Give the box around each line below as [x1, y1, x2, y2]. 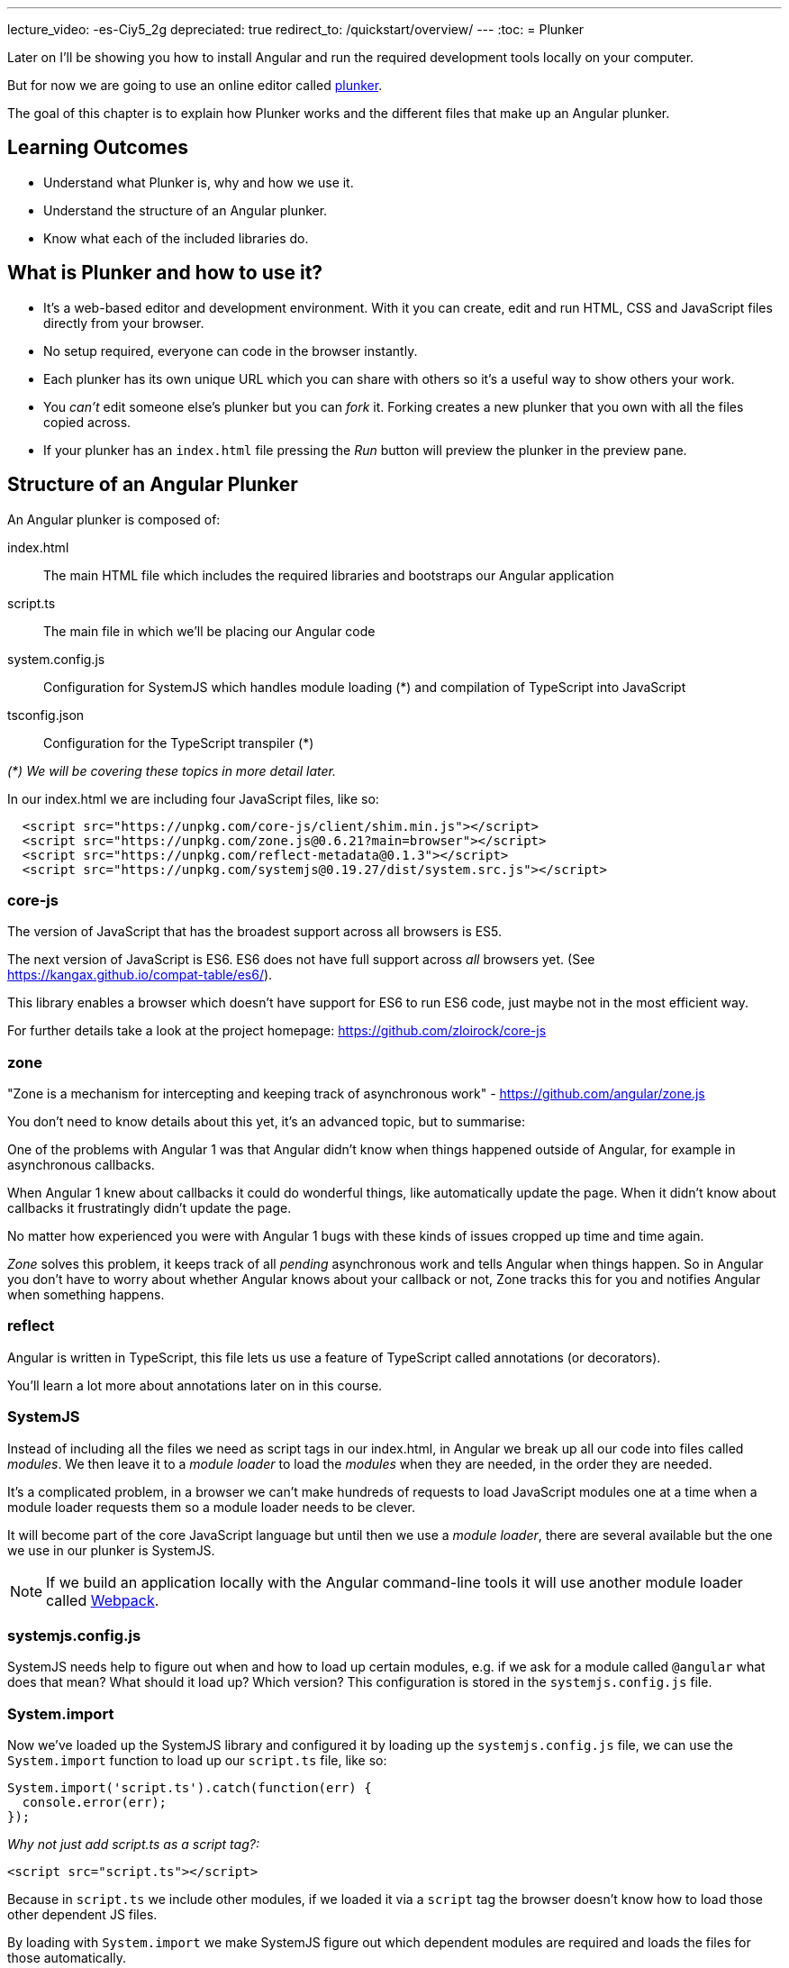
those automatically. [7, 1950, 126, 1966]
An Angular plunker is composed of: [7, 511, 221, 527]
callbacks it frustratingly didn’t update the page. [7, 1200, 292, 1216]
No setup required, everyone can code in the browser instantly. [43, 342, 418, 359]
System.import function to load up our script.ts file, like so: [7, 1753, 387, 1769]
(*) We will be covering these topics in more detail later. [7, 762, 336, 779]
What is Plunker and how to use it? [7, 261, 323, 285]
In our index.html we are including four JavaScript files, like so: [7, 790, 379, 806]
